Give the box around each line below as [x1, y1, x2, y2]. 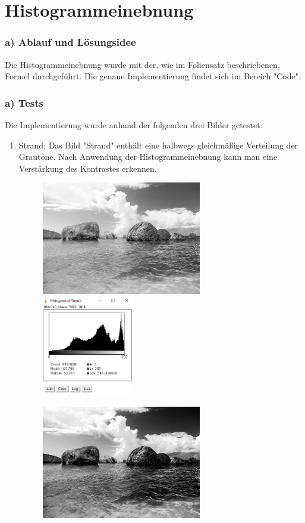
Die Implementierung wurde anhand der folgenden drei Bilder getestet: [5, 119, 263, 131]
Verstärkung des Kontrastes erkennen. [18, 162, 157, 174]
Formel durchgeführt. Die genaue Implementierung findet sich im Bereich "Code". [5, 70, 301, 82]
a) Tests [5, 95, 44, 110]
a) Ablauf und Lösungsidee [5, 35, 136, 49]
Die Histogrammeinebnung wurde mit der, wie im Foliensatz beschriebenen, [5, 58, 280, 70]
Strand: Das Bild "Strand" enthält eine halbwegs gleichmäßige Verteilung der [18, 138, 298, 151]
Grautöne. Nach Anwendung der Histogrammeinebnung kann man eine [18, 150, 278, 163]
